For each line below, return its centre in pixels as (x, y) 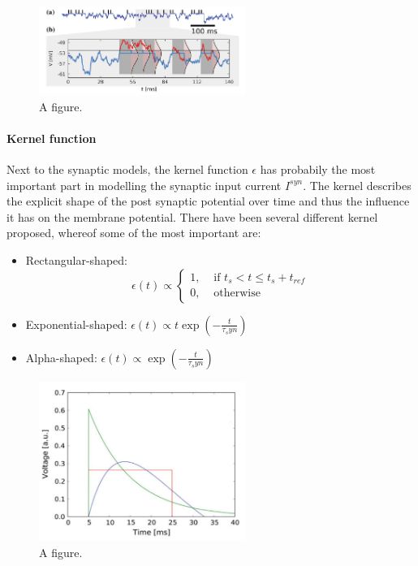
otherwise (237, 294)
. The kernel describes (357, 185)
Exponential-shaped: (76, 324)
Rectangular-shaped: (76, 259)
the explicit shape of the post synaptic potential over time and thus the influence (208, 201)
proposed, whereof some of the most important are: (134, 233)
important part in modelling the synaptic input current (144, 185)
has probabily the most (318, 169)
